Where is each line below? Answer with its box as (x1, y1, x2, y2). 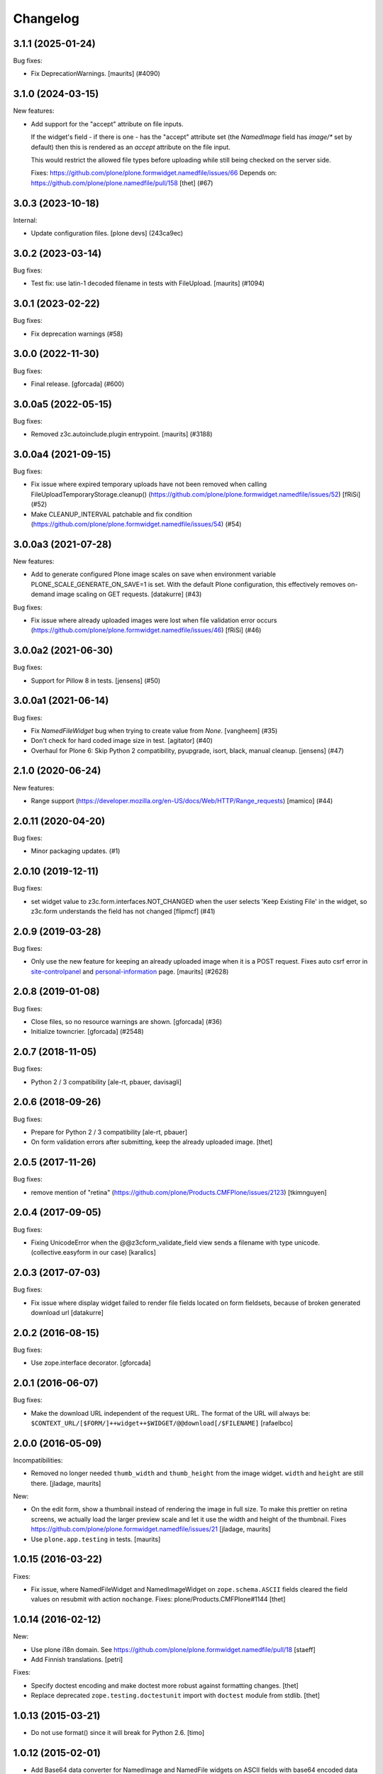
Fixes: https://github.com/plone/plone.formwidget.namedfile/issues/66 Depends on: (30, 169, 277, 177)
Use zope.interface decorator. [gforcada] (30, 1359, 152, 1367)
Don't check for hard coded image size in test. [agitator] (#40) (30, 737, 213, 745)
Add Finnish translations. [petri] (30, 1655, 123, 1663)
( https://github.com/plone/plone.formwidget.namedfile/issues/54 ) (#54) (30, 520, 242, 529)
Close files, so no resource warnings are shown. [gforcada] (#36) (30, 1017, 223, 1025)
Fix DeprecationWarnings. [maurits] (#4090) (30, 70, 161, 78)
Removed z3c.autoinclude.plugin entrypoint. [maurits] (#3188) (30, 430, 213, 439)
